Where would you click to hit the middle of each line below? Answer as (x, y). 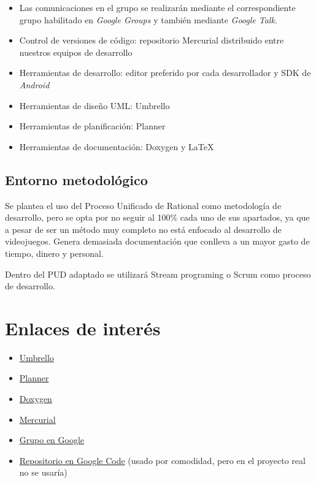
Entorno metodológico (76, 179)
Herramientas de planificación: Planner (92, 126)
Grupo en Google (52, 440)
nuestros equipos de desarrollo (76, 52)
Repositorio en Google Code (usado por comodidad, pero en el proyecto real (162, 460)
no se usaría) (43, 472)
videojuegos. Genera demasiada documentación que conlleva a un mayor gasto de (157, 241)
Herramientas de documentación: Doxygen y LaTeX (117, 146)
